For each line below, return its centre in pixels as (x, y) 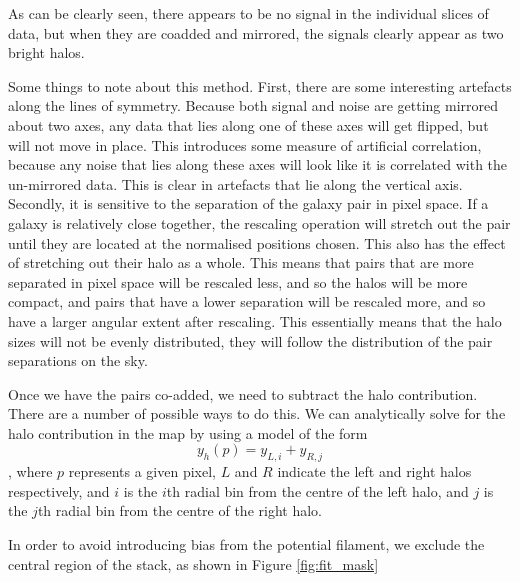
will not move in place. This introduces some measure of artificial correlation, (245, 144)
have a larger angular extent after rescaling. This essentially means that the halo (255, 320)
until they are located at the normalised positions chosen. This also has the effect (257, 242)
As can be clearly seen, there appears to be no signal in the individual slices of (248, 13)
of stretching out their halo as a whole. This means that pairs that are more (241, 262)
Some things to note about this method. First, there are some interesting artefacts (260, 85)
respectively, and (59, 490)
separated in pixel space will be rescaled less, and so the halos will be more (238, 281)
